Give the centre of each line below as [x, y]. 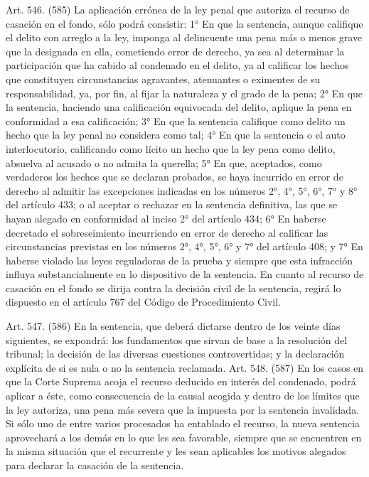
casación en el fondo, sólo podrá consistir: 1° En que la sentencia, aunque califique [184, 23]
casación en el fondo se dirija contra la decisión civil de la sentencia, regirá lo [173, 288]
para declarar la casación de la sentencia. [95, 465]
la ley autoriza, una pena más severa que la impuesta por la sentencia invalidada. [183, 409]
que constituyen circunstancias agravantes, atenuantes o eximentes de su [163, 79]
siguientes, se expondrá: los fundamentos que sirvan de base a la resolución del [177, 339]
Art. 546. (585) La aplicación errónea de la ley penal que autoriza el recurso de [178, 9]
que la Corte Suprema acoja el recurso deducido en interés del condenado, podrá [181, 381]
